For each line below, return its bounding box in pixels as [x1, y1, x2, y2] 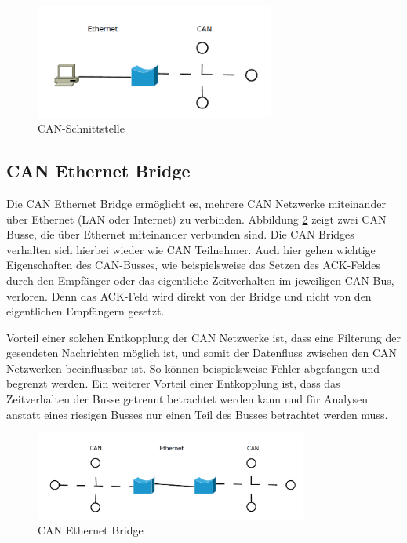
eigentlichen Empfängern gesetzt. [6, 303, 165, 319]
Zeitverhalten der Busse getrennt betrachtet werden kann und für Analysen [6, 391, 369, 407]
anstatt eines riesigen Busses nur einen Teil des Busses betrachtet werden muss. [6, 406, 388, 422]
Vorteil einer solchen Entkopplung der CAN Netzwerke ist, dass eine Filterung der [6, 329, 401, 345]
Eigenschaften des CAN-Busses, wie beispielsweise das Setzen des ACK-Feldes [6, 257, 380, 273]
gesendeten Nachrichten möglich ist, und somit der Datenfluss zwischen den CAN [6, 344, 398, 361]
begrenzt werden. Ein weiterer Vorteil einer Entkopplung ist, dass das [6, 375, 340, 392]
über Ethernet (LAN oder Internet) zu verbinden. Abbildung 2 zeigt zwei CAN [6, 210, 387, 227]
